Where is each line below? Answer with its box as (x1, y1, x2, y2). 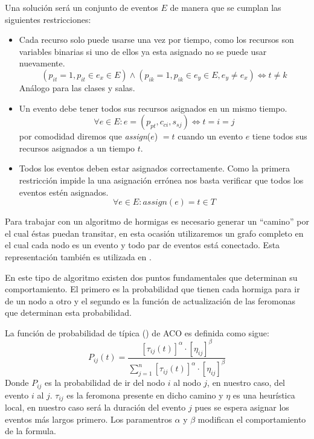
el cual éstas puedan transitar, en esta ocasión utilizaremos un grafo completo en (5, 226, 304, 239)
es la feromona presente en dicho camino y (66, 388, 223, 401)
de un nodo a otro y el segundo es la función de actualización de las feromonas (5, 294, 296, 307)
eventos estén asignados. (19, 185, 109, 198)
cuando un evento (178, 130, 243, 143)
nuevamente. (19, 57, 65, 69)
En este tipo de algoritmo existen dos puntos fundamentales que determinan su (5, 271, 298, 283)
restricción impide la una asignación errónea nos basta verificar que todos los (19, 173, 304, 186)
